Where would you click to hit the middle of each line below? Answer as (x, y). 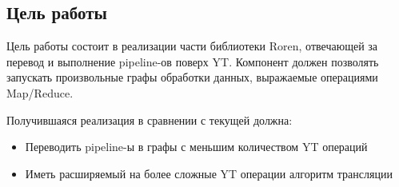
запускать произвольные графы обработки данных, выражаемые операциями (192, 77)
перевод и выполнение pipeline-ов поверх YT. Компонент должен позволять (193, 61)
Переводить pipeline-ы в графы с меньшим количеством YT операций (196, 147)
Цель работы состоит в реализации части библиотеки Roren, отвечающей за (192, 46)
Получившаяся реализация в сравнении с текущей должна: (150, 119)
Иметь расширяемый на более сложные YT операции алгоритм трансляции (209, 173)
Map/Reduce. (40, 92)
